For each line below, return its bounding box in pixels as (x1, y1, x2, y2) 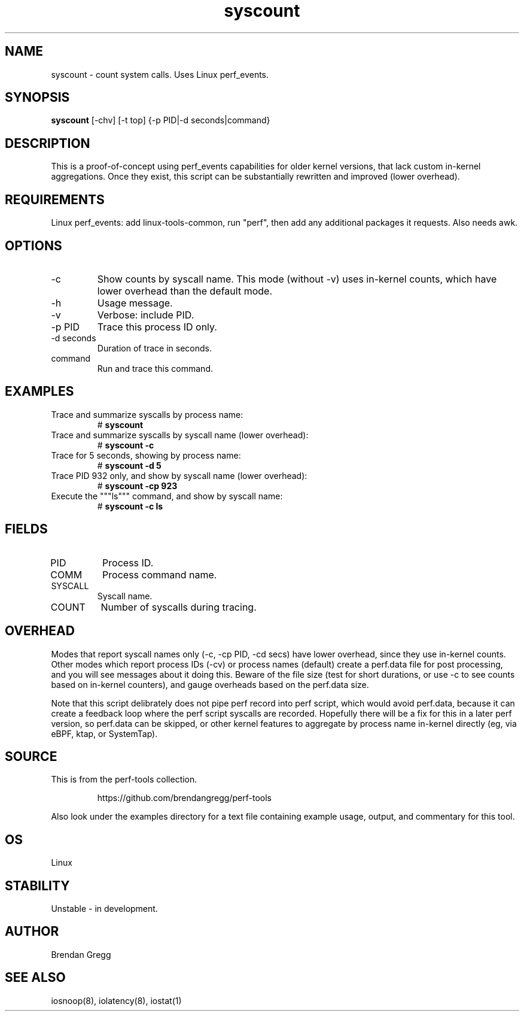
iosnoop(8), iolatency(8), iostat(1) (51, 995, 182, 1006)
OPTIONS (5, 238, 62, 253)
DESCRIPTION (5, 135, 90, 151)
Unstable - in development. (51, 903, 158, 914)
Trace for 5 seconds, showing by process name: (51, 450, 241, 460)
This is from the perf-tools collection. (51, 774, 197, 785)
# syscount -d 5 (97, 460, 162, 471)
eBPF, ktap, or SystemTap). (51, 728, 158, 739)
